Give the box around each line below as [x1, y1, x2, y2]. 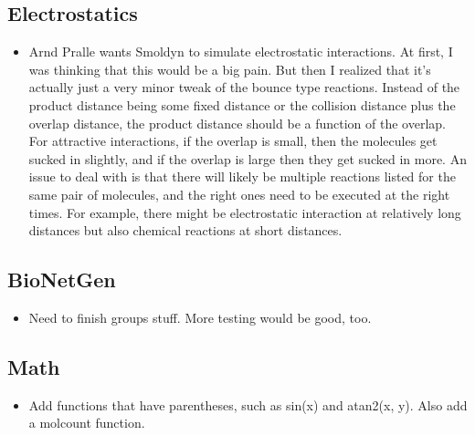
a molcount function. [28, 413, 145, 432]
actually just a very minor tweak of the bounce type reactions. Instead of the [28, 78, 460, 97]
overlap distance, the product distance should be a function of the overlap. [28, 113, 446, 132]
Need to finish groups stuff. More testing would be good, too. [28, 307, 372, 326]
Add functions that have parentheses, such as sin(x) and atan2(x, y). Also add [28, 395, 468, 414]
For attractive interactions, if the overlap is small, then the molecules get [28, 131, 438, 150]
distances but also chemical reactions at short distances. [28, 221, 343, 240]
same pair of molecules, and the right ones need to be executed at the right [28, 184, 450, 203]
